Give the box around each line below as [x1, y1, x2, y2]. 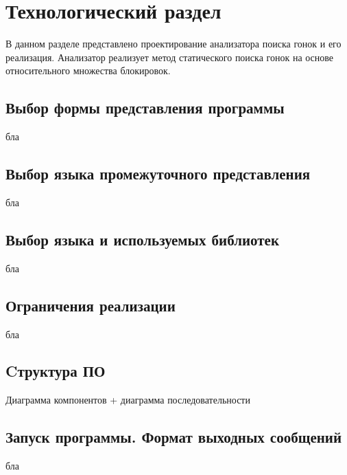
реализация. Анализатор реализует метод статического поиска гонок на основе [5, 49, 334, 64]
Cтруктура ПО [5, 360, 106, 382]
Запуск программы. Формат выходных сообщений [5, 426, 342, 448]
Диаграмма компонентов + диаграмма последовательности [5, 393, 250, 407]
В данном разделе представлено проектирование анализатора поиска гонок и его [5, 36, 342, 51]
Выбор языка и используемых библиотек [5, 228, 279, 250]
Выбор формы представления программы [5, 97, 285, 118]
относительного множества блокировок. [5, 63, 171, 78]
